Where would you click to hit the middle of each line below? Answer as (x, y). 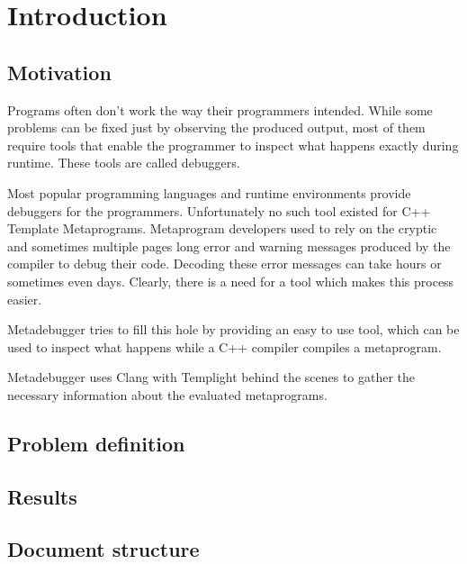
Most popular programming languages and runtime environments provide (209, 192)
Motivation (59, 72)
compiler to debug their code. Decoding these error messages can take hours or (225, 264)
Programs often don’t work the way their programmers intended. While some (220, 109)
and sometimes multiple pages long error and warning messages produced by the (229, 246)
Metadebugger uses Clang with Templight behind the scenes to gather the (211, 377)
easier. (25, 299)
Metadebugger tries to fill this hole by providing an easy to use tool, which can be (233, 329)
